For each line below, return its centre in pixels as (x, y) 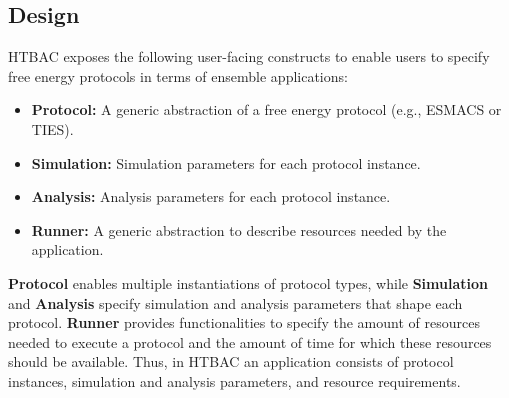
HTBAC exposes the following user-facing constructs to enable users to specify (249, 56)
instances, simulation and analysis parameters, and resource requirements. (234, 380)
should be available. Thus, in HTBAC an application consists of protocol (231, 361)
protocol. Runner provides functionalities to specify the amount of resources (244, 322)
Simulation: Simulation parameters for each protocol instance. (226, 162)
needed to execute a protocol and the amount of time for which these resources (250, 341)
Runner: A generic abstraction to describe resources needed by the (239, 229)
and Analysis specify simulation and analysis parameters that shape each (235, 302)
